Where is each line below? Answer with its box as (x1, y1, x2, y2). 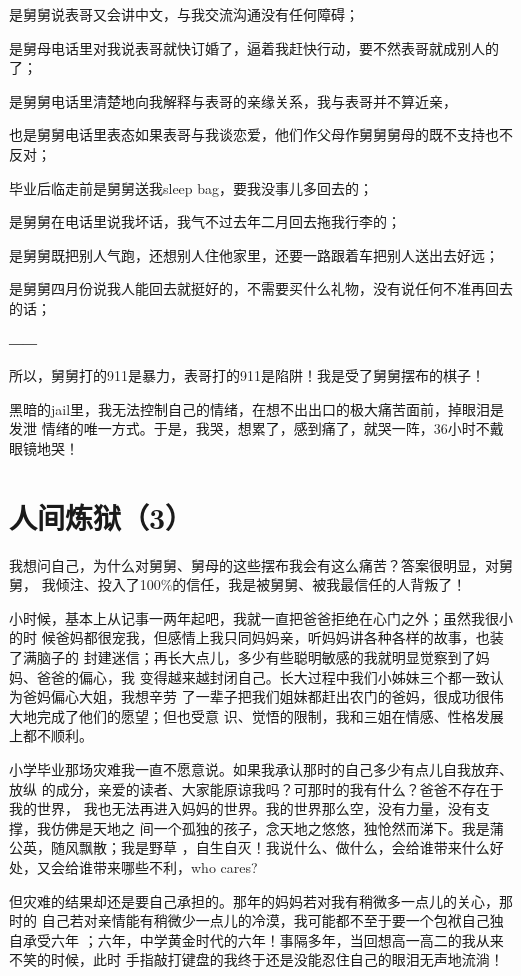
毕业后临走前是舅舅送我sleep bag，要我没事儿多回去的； (9, 177, 374, 198)
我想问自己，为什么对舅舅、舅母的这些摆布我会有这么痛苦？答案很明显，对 (9, 554, 499, 575)
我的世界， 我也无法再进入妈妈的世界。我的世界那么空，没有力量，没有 (9, 798, 476, 819)
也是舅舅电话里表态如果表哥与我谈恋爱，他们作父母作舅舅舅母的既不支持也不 (9, 124, 513, 145)
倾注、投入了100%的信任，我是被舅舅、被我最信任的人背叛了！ (55, 574, 467, 595)
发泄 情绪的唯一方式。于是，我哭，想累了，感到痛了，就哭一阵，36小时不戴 (9, 418, 504, 439)
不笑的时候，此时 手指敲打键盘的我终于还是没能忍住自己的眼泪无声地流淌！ (9, 949, 504, 970)
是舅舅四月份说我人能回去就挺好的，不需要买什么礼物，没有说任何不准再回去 (9, 278, 513, 299)
